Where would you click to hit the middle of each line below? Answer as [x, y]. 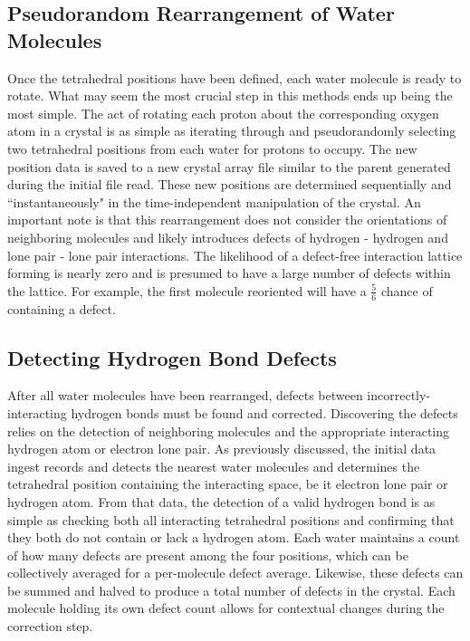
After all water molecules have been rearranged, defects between [185, 395]
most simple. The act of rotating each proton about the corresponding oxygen [223, 113]
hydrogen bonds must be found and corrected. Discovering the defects [264, 412]
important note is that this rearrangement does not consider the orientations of [227, 220]
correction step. [50, 626]
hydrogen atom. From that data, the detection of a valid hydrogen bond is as [221, 501]
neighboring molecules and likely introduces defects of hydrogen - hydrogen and [228, 237]
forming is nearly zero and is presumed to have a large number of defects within [229, 273]
